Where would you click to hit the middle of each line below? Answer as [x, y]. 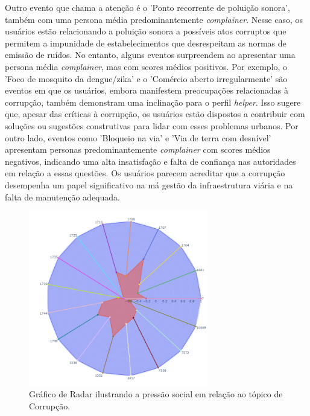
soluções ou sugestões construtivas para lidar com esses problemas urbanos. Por [152, 125]
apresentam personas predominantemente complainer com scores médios [138, 149]
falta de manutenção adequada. [62, 197]
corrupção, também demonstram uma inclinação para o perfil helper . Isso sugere [153, 102]
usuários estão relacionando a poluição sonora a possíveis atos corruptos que [146, 31]
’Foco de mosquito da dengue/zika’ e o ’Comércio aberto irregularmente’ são [146, 78]
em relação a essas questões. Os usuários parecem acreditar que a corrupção [145, 173]
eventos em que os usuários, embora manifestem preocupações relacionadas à [147, 90]
